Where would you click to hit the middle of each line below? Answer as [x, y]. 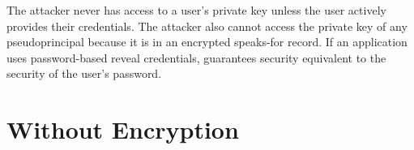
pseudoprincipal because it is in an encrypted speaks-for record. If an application [207, 42]
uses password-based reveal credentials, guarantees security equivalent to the [196, 57]
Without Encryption [123, 129]
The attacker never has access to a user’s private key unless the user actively [196, 10]
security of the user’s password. [84, 73]
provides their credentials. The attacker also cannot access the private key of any [207, 26]
